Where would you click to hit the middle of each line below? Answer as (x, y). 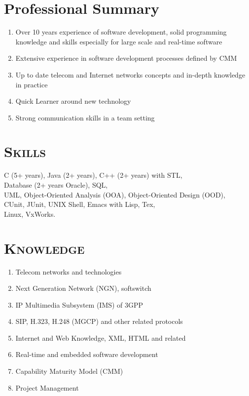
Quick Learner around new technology (73, 101)
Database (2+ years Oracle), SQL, (56, 185)
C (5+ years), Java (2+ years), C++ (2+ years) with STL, (93, 175)
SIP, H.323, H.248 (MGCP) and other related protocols (99, 321)
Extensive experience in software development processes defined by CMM (126, 58)
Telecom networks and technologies (69, 271)
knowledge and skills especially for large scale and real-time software (119, 41)
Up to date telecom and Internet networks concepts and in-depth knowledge (130, 74)
